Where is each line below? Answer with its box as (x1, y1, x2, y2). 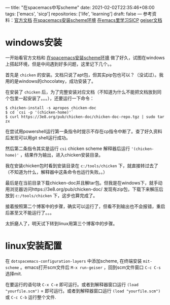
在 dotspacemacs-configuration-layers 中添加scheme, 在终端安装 (5, 258, 142, 264)
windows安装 (5, 37, 62, 48)
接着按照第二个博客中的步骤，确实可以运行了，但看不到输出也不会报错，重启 (5, 203, 165, 209)
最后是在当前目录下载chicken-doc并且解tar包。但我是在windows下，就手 (5, 179, 158, 186)
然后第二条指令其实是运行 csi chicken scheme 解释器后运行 (5, 145, 130, 151)
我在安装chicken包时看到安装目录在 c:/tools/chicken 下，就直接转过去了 (5, 162, 158, 169)
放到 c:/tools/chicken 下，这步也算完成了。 (5, 192, 98, 198)
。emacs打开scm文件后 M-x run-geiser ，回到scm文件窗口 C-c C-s (20, 264, 161, 270)
